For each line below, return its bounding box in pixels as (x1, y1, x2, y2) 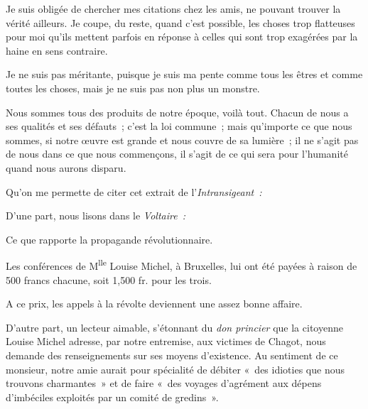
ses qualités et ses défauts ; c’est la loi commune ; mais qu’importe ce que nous (6, 119, 352, 133)
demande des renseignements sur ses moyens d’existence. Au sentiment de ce (6, 347, 338, 362)
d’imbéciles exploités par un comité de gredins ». (6, 389, 219, 404)
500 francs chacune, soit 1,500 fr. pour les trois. (6, 272, 212, 287)
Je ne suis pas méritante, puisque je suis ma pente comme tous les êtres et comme (6, 67, 363, 82)
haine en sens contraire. (6, 43, 108, 58)
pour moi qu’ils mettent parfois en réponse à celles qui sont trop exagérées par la (6, 29, 358, 44)
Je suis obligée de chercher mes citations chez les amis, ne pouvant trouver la (6, 1, 341, 16)
